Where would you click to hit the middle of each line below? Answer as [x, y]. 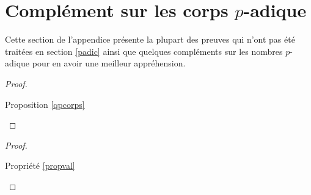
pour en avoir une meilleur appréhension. [109, 63]
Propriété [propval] [40, 165]
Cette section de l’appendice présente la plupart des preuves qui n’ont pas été [150, 39]
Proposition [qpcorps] [45, 104]
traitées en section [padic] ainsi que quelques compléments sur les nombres [144, 51]
